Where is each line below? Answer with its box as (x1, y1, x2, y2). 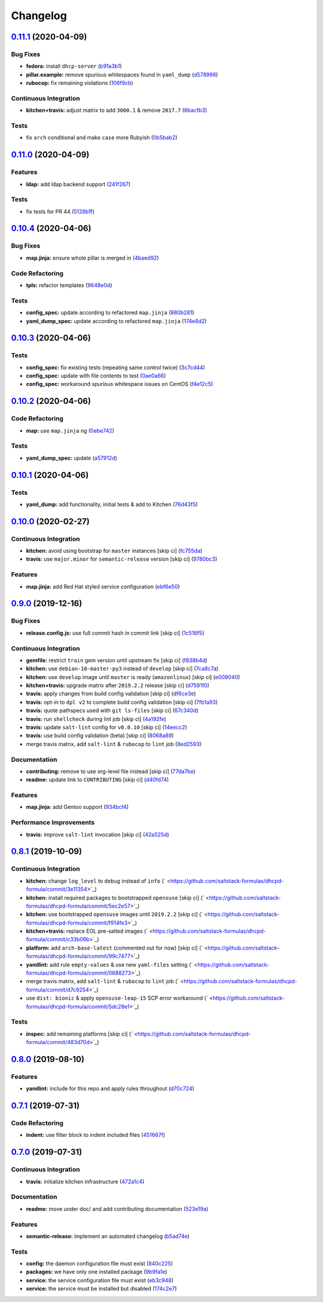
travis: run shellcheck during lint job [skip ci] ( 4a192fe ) (26, 715, 167, 722)
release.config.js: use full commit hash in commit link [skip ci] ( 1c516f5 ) (26, 629, 205, 637)
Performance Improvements (11, 819, 95, 827)
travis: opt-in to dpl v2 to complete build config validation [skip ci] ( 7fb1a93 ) (26, 698, 218, 705)
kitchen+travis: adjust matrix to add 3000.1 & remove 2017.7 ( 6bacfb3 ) (26, 107, 208, 114)
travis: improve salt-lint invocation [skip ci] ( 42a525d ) (26, 831, 169, 838)
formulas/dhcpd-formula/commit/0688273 (26, 969, 132, 977)
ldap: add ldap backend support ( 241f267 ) (26, 180, 131, 188)
